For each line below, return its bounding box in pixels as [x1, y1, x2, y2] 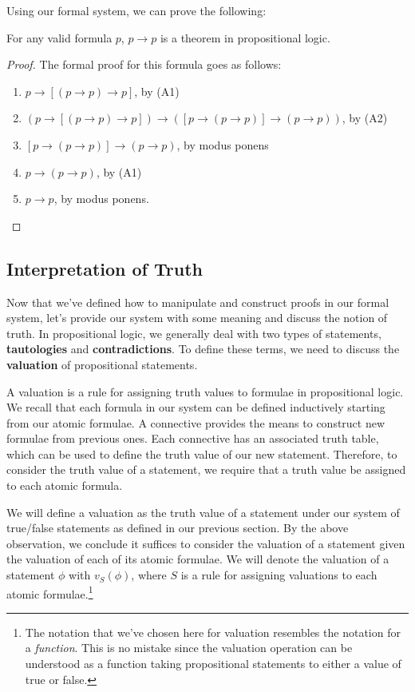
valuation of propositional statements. [6, 356, 198, 372]
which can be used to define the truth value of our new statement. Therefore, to [6, 445, 397, 462]
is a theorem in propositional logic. [160, 29, 330, 46]
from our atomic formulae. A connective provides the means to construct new [6, 414, 385, 431]
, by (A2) [342, 109, 388, 126]
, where [131, 567, 167, 583]
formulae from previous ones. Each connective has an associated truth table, [6, 430, 379, 447]
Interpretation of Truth [6, 256, 203, 280]
